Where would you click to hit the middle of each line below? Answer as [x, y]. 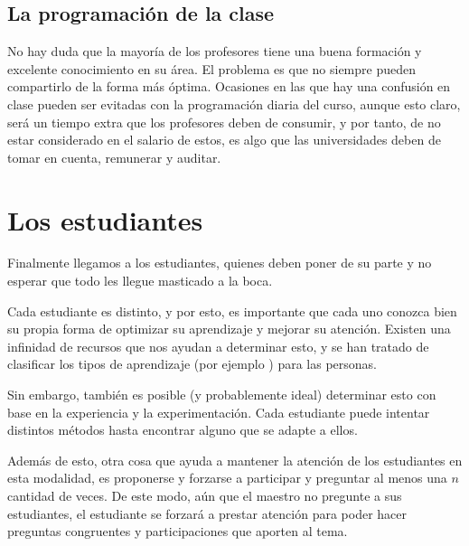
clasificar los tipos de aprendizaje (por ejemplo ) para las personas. [192, 364]
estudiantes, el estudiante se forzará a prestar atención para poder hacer [207, 513]
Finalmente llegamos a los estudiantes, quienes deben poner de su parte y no [220, 263]
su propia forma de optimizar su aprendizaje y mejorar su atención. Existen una [229, 329]
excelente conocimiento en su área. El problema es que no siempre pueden [211, 68]
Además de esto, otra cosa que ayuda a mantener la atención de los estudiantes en [235, 460]
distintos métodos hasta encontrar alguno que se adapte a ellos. [183, 430]
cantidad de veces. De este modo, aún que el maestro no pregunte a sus [205, 496]
